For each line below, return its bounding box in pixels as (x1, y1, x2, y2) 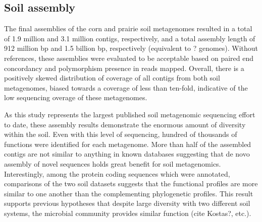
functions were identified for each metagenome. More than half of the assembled (4, 138, 251, 149)
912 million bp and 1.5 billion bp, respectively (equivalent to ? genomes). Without (4, 43, 258, 53)
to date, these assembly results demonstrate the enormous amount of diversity (4, 119, 246, 129)
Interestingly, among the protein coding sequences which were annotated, (4, 168, 230, 179)
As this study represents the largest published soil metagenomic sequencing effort (4, 109, 255, 119)
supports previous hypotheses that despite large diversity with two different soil (4, 198, 250, 208)
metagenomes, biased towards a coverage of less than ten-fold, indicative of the (4, 82, 248, 93)
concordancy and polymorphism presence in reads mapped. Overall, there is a (4, 62, 244, 73)
